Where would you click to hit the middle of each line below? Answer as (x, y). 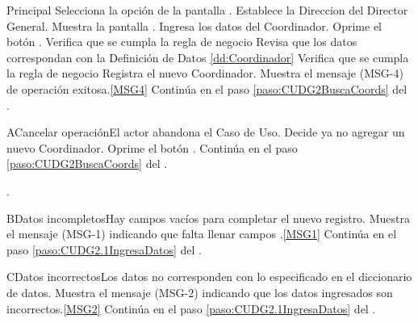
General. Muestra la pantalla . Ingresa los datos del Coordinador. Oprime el (194, 25)
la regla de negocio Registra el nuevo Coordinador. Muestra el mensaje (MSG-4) (205, 73)
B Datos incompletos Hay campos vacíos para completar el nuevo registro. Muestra (208, 218)
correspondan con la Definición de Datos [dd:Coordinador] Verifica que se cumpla (208, 57)
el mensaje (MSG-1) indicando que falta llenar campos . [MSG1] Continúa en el (202, 234)
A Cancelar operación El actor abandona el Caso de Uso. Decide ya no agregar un (206, 132)
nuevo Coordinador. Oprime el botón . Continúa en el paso (152, 147)
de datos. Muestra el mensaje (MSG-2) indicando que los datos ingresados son (200, 292)
